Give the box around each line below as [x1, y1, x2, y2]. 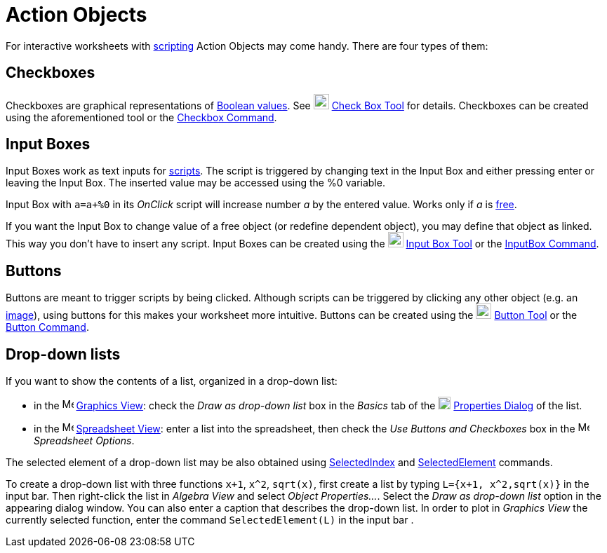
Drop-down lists [6, 345, 121, 363]
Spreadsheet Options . [34, 435, 135, 447]
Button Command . [6, 321, 89, 334]
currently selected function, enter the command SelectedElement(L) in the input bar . [6, 514, 414, 526]
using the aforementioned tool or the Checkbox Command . [6, 111, 277, 123]
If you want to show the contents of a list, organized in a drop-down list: [6, 375, 338, 388]
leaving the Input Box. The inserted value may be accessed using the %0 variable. [6, 177, 385, 189]
